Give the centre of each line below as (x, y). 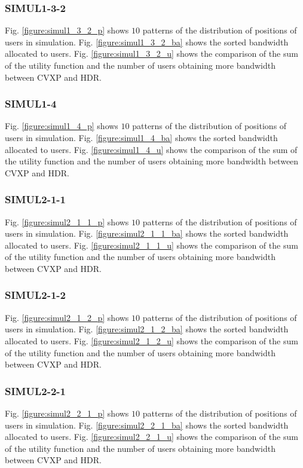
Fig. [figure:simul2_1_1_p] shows (67, 221)
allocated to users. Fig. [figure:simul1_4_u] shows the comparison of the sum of (151, 149)
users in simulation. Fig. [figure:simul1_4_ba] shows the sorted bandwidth (141, 137)
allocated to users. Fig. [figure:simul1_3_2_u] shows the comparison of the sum (151, 53)
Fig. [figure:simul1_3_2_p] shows (67, 30)
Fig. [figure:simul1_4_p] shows (62, 126)
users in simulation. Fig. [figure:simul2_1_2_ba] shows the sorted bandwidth (147, 329)
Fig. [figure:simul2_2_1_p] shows (67, 413)
